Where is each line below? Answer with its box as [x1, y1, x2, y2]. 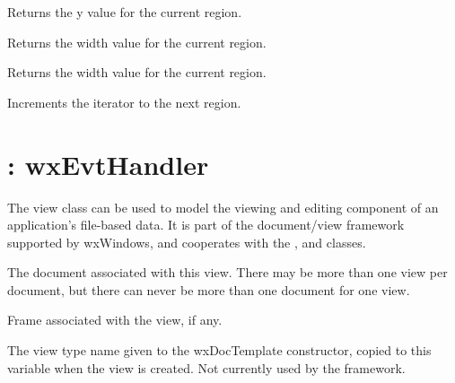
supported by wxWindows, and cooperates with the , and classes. [7, 232, 366, 251]
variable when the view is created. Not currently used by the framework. [7, 358, 406, 377]
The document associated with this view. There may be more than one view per [7, 263, 448, 282]
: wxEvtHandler [7, 145, 209, 182]
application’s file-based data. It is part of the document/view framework [7, 215, 405, 234]
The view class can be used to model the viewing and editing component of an [7, 197, 439, 216]
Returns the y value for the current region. [7, 3, 242, 21]
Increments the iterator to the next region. [7, 92, 241, 111]
